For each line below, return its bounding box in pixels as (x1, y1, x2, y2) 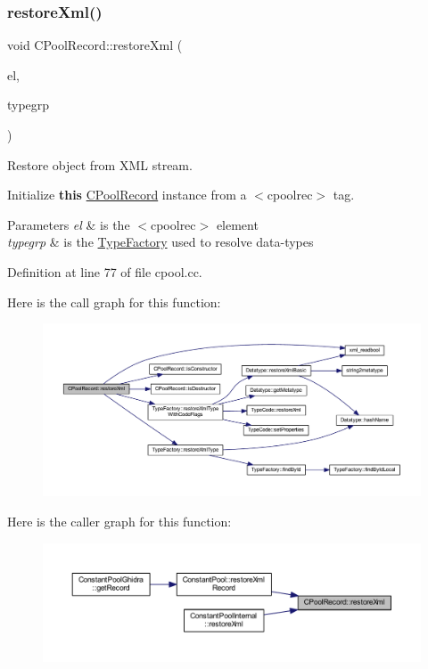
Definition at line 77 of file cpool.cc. (7, 262, 202, 281)
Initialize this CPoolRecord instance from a (7, 185, 247, 204)
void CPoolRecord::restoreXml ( (7, 36, 183, 54)
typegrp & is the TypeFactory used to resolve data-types (7, 233, 314, 251)
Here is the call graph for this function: (7, 292, 221, 311)
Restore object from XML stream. (7, 155, 193, 174)
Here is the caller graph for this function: (7, 511, 232, 530)
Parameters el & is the (7, 215, 130, 233)
